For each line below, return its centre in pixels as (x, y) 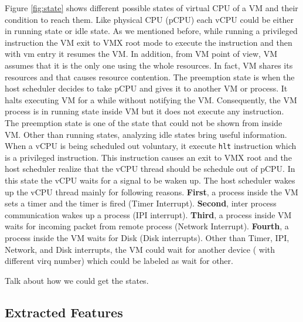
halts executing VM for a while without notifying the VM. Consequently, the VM (151, 99)
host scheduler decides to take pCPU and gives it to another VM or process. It (146, 88)
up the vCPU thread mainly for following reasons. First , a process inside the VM (151, 191)
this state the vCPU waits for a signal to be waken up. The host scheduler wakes (150, 180)
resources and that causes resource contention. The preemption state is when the (150, 77)
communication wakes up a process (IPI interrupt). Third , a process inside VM (148, 214)
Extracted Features (64, 312)
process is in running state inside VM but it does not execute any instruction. (144, 111)
